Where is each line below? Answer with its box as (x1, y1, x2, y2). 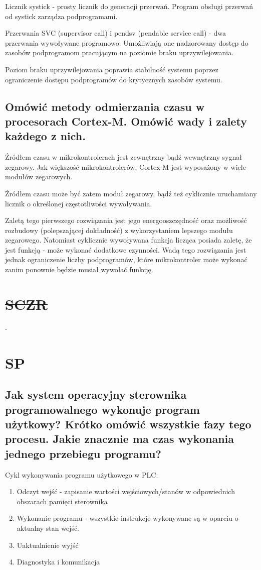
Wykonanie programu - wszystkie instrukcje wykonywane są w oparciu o (17, 513, 238, 523)
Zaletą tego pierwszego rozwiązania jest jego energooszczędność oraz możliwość (5, 215, 247, 225)
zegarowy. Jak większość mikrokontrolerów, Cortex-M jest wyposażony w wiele (5, 161, 246, 172)
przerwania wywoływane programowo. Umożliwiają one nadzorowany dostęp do (5, 37, 248, 48)
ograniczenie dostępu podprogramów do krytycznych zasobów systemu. (5, 74, 222, 84)
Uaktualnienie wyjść (17, 539, 79, 550)
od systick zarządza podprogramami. (5, 11, 118, 21)
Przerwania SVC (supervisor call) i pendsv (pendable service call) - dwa (5, 28, 226, 38)
